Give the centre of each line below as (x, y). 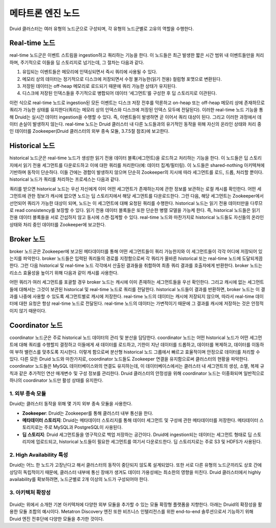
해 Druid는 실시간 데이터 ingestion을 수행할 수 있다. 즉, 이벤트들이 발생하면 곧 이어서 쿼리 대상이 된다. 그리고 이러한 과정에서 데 (135, 117)
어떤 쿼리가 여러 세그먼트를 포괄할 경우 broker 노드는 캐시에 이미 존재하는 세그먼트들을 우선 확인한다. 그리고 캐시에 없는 (128, 282)
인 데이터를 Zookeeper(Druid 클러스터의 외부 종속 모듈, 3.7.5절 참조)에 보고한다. (89, 131)
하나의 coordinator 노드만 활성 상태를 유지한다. (56, 380)
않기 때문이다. (32, 310)
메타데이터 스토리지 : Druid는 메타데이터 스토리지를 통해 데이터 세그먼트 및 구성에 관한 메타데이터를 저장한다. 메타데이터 (140, 420)
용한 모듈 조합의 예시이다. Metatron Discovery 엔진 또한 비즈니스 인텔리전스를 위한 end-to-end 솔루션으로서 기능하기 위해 (131, 512)
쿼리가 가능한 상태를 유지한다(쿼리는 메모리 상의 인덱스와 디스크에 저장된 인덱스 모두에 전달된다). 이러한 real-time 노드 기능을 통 (136, 110)
